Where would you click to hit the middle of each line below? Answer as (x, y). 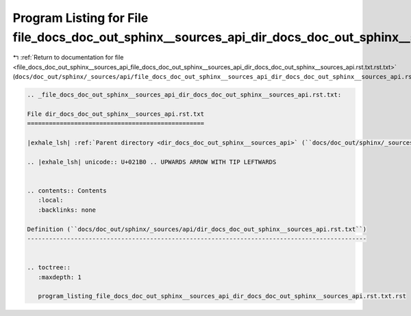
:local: (51, 200)
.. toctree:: (49, 268)
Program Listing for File (80, 18)
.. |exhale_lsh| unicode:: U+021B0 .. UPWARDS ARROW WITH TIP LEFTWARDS (152, 162)
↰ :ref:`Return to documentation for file (68, 58)
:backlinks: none (67, 210)
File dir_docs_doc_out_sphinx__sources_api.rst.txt (116, 114)
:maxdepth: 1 (60, 277)
